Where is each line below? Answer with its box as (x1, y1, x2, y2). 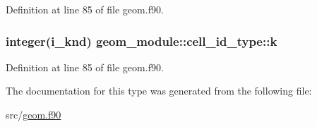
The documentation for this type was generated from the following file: (6, 83, 312, 98)
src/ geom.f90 (6, 107, 61, 121)
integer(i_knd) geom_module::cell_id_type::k (6, 32, 277, 49)
